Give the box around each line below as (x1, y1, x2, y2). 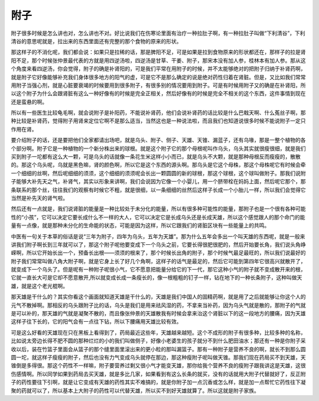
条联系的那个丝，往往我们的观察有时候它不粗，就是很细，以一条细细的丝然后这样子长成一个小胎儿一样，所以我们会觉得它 (11, 186, 306, 193)
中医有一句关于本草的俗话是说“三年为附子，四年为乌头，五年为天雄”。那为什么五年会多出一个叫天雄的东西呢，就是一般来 (11, 232, 305, 240)
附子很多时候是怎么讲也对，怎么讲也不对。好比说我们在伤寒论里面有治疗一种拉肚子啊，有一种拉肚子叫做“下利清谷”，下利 (11, 30, 305, 37)
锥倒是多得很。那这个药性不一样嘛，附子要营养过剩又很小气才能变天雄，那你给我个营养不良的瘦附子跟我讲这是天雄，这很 (11, 362, 306, 369)
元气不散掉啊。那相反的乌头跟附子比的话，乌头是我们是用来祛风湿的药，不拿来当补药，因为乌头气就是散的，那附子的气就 (11, 302, 306, 309)
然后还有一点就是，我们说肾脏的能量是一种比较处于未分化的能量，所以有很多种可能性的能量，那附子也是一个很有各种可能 (11, 205, 306, 212)
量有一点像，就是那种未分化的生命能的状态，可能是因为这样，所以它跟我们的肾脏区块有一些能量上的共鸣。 (11, 222, 270, 229)
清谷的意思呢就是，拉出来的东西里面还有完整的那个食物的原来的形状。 (11, 37, 182, 44)
